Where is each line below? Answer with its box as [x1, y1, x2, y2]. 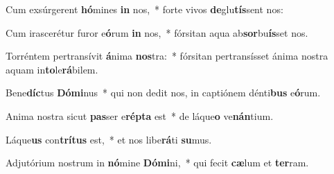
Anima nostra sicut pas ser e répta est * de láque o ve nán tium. [6, 108, 274, 123]
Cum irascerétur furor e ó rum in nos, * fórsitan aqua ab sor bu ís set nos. [6, 25, 308, 40]
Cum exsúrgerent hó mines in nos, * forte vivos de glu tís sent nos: [6, 2, 283, 16]
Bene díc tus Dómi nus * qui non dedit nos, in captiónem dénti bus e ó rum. [6, 85, 321, 100]
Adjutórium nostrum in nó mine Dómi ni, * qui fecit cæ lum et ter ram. [6, 155, 309, 170]
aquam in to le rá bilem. [6, 62, 98, 76]
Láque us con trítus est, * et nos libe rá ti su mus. [6, 132, 212, 146]
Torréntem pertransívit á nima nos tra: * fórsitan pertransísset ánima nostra [6, 49, 328, 63]
